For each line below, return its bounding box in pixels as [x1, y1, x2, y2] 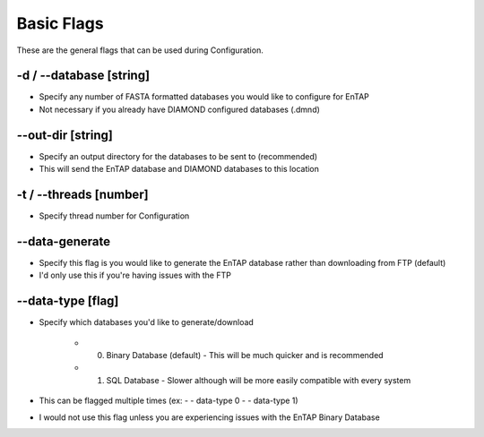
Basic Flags [16, 13, 104, 33]
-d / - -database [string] [16, 68, 151, 83]
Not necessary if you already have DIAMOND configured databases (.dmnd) [39, 104, 320, 115]
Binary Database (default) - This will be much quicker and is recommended [106, 350, 385, 361]
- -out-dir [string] [16, 127, 114, 142]
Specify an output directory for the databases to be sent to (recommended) [39, 150, 318, 161]
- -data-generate [16, 234, 111, 249]
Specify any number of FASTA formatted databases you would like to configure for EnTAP [39, 91, 369, 102]
